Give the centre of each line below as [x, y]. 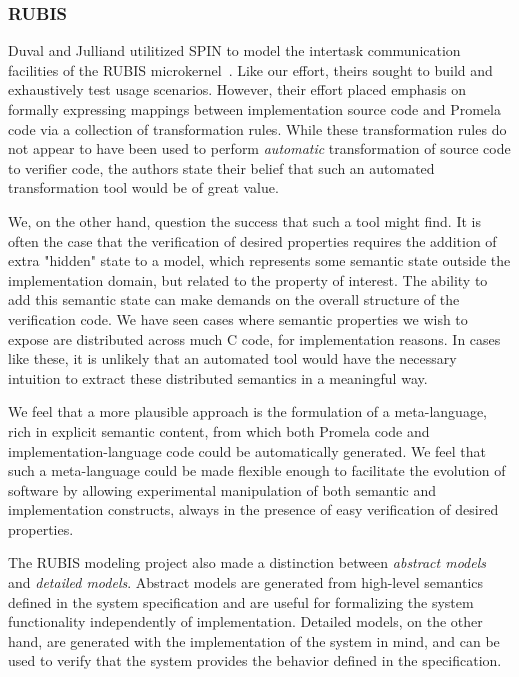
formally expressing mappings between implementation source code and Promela [254, 109]
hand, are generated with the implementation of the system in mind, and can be [254, 640]
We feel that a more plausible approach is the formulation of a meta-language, [247, 411]
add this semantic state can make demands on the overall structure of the [234, 299]
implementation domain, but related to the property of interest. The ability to [248, 279]
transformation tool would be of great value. [143, 187]
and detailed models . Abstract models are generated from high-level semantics [246, 582]
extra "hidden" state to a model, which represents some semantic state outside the [259, 260]
